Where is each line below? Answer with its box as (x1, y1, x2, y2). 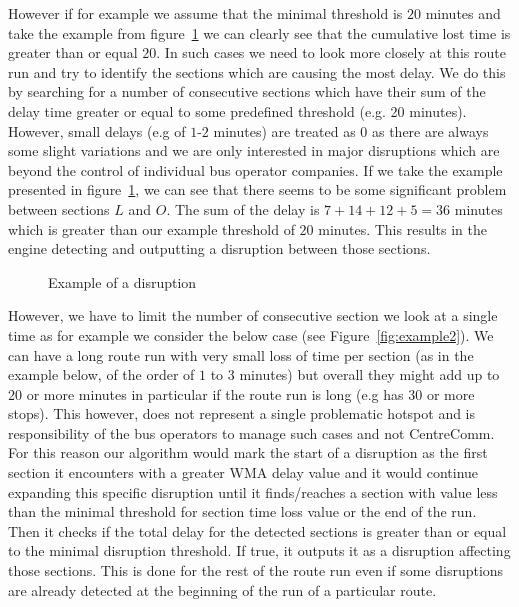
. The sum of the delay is (166, 198, 320, 219)
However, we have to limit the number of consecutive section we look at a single (8, 305, 498, 326)
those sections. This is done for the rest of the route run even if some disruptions (8, 560, 504, 581)
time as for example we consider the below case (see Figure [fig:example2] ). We (8, 324, 494, 345)
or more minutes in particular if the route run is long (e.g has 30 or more (26, 383, 475, 404)
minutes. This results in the (318, 218, 487, 239)
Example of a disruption (48, 271, 197, 292)
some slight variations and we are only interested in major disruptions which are (8, 140, 500, 161)
